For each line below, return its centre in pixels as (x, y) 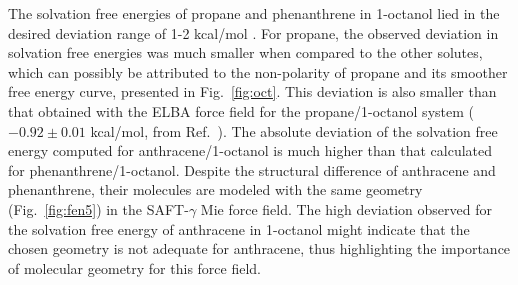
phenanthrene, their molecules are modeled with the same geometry (215, 189)
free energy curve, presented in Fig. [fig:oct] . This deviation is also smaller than (252, 91)
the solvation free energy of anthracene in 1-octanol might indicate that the (239, 228)
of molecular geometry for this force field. (135, 267)
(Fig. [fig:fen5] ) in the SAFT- (98, 208)
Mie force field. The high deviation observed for (346, 208)
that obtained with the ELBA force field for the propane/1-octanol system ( (241, 110)
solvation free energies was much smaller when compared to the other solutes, (245, 52)
